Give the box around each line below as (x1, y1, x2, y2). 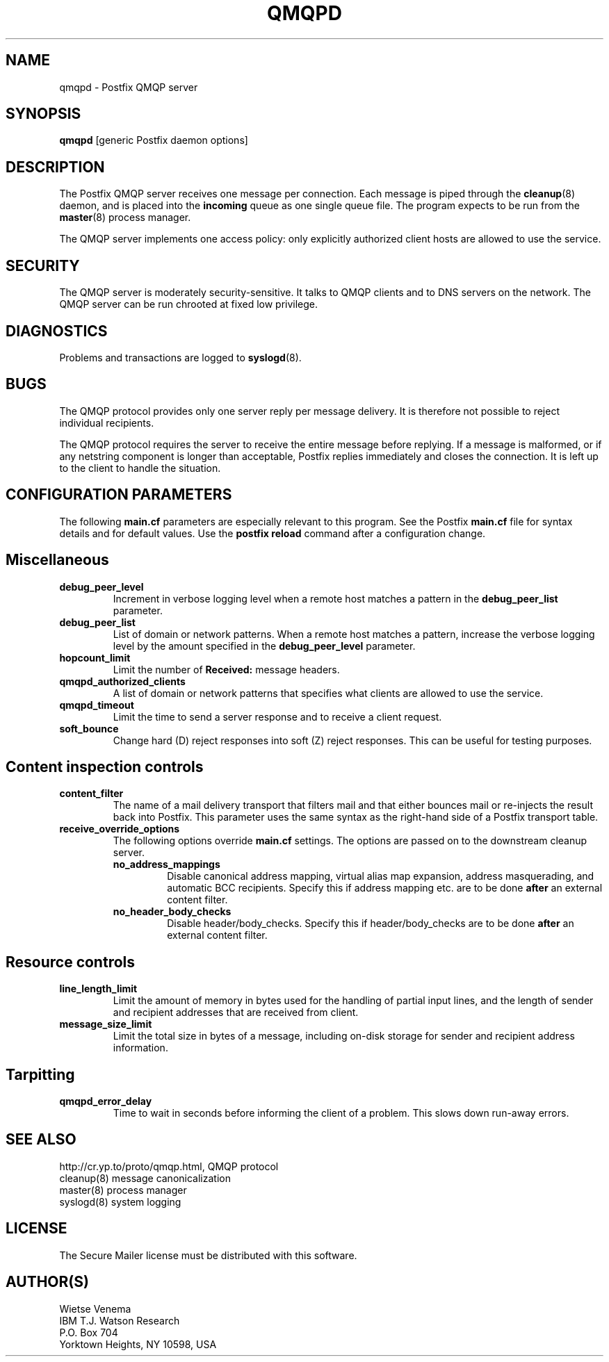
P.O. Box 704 (59, 1326, 118, 1338)
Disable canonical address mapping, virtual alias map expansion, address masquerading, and (167, 870, 594, 883)
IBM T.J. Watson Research (59, 1314, 180, 1327)
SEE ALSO (6, 1131, 76, 1149)
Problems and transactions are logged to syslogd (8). (59, 351, 302, 363)
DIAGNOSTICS (6, 322, 108, 340)
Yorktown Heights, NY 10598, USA (59, 1338, 217, 1350)
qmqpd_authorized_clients (59, 675, 186, 687)
